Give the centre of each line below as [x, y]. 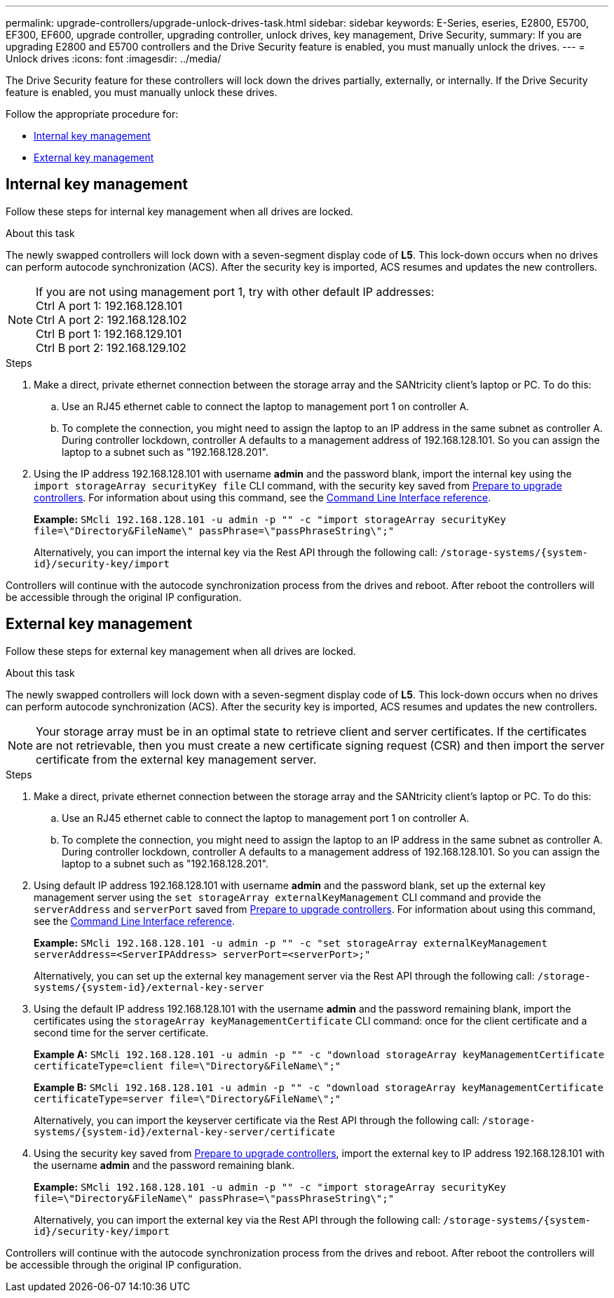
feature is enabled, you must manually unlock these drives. [142, 92]
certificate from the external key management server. [176, 759]
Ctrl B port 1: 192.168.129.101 [109, 333]
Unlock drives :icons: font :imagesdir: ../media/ [114, 59]
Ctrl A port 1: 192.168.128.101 [109, 305]
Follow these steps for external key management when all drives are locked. [181, 651]
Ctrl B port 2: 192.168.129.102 [111, 347]
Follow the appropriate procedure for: [92, 114]
